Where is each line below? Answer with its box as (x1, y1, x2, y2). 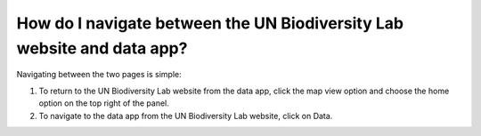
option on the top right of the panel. (38, 98, 169, 108)
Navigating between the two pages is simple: (16, 69, 182, 80)
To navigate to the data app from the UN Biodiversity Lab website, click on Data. (38, 110, 333, 121)
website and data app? (16, 38, 188, 58)
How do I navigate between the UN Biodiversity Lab (16, 13, 404, 33)
